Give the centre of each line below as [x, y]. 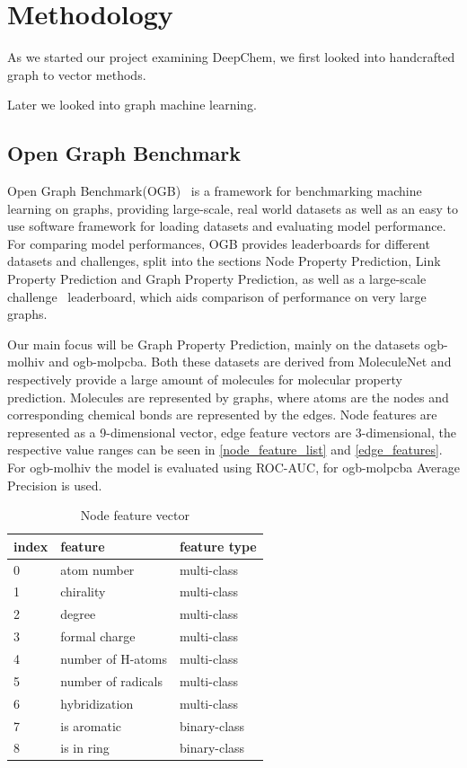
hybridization [97, 703]
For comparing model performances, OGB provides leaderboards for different [219, 243]
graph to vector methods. [77, 74]
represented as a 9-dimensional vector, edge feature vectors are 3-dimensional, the [232, 432]
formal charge [98, 636]
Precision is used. [55, 485]
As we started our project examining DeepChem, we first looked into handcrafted [231, 57]
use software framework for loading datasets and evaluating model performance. [227, 226]
